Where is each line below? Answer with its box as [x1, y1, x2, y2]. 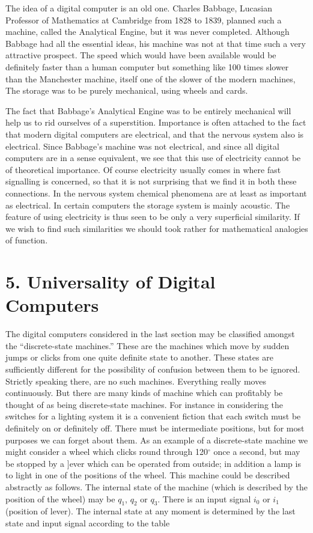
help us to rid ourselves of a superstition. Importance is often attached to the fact [5, 116, 306, 129]
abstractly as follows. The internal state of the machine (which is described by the [5, 480, 308, 493]
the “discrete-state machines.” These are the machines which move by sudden [5, 339, 290, 352]
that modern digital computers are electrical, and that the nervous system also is [5, 127, 304, 140]
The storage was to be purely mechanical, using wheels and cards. [5, 84, 248, 97]
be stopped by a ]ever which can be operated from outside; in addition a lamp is [5, 457, 301, 469]
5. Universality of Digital [5, 269, 216, 294]
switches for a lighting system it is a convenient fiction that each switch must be [5, 410, 301, 422]
